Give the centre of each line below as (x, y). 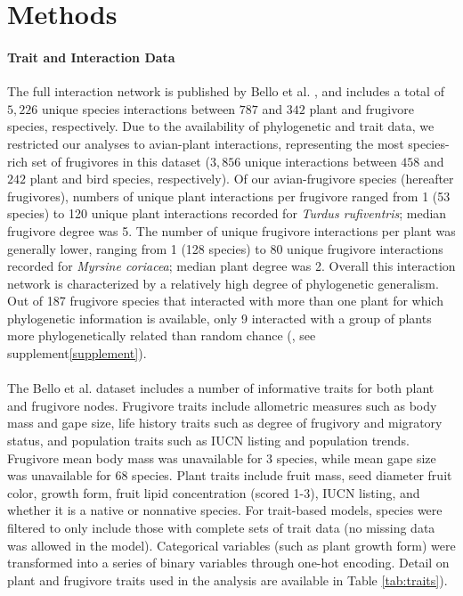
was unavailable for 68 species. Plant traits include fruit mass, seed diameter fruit (230, 475)
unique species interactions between (138, 108)
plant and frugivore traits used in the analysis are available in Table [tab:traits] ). (227, 580)
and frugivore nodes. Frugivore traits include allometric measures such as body (222, 405)
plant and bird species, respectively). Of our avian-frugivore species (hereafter (242, 179)
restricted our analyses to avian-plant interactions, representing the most (206, 143)
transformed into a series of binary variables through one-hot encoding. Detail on (228, 563)
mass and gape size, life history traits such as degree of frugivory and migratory (225, 423)
